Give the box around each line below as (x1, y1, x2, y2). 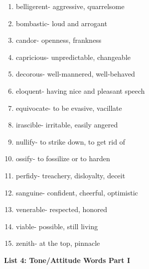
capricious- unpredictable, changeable (16, 51, 131, 62)
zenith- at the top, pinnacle (16, 238, 100, 248)
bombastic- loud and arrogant (16, 18, 107, 28)
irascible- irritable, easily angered (16, 119, 118, 130)
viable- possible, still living (16, 221, 98, 231)
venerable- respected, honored (16, 204, 107, 215)
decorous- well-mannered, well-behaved (16, 69, 135, 79)
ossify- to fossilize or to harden (16, 153, 110, 164)
